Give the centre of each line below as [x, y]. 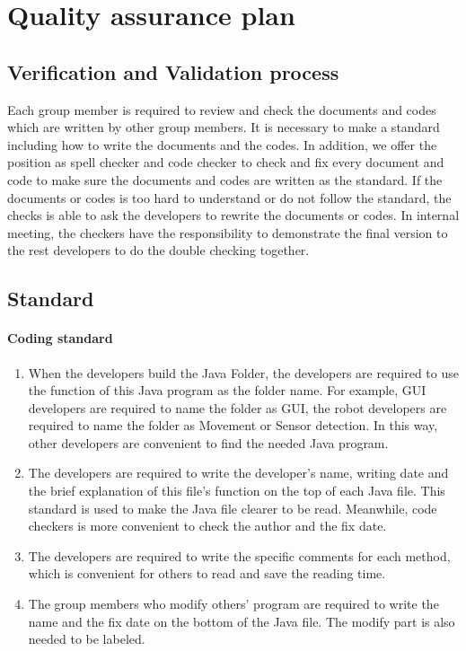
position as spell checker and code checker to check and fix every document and [226, 162]
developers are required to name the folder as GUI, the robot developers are [237, 407]
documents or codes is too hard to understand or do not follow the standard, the [229, 197]
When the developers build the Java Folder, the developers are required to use [243, 372]
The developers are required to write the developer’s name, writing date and [238, 473]
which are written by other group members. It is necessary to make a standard [224, 127]
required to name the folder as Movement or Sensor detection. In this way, [233, 425]
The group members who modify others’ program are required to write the [233, 604]
